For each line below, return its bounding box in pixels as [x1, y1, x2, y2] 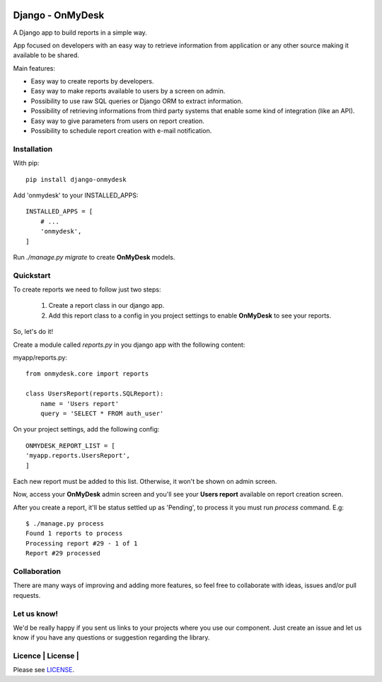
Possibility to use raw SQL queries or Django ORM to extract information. [30, 96, 243, 105]
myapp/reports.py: [13, 354, 67, 362]
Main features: [13, 64, 56, 72]
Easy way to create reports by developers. [30, 77, 154, 86]
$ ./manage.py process [25, 520, 105, 528]
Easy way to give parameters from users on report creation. [30, 117, 205, 125]
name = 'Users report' [40, 400, 120, 408]
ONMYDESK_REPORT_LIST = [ [25, 441, 116, 449]
